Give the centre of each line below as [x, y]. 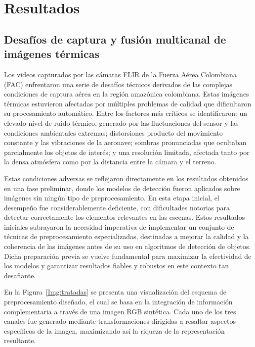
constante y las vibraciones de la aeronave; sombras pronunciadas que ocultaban [125, 142]
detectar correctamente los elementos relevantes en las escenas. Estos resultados [125, 217]
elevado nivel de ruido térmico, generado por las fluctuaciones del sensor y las [121, 123]
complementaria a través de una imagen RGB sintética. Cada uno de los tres [120, 311]
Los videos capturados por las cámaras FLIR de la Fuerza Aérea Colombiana [120, 74]
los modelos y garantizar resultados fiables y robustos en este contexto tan [116, 266]
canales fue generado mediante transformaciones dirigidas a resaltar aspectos [120, 321]
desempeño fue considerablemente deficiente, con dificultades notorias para [117, 207]
